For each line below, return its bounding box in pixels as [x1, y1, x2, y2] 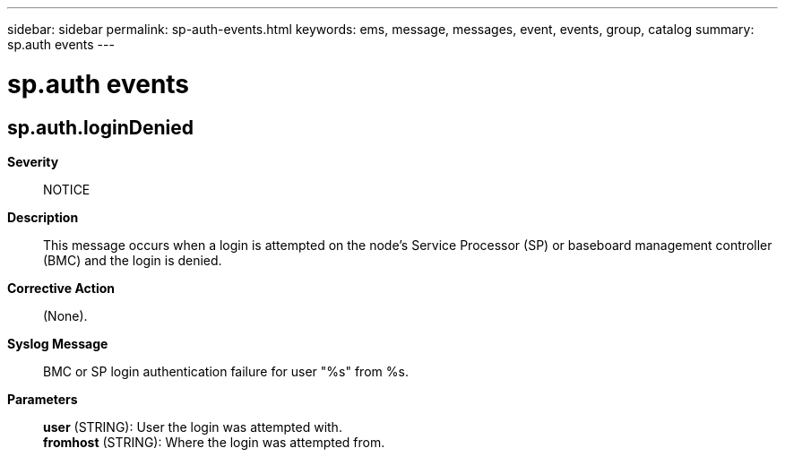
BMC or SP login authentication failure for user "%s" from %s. [43, 363, 409, 379]
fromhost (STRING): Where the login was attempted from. [43, 434, 385, 450]
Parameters [7, 391, 78, 407]
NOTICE [43, 181, 91, 197]
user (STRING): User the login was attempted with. [43, 418, 342, 435]
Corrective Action [7, 280, 115, 296]
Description [7, 209, 79, 225]
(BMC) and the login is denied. [43, 252, 222, 268]
